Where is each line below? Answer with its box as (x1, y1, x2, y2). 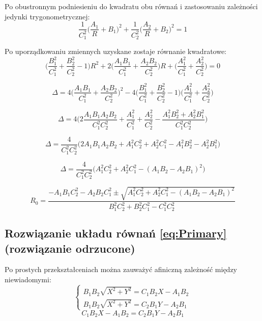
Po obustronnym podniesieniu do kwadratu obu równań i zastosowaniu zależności (5, 1, 258, 11)
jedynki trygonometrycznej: (5, 11, 90, 21)
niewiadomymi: (5, 274, 51, 284)
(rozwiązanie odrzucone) (5, 240, 135, 256)
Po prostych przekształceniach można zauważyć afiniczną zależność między (5, 264, 238, 275)
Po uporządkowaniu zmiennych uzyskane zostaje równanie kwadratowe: (5, 46, 227, 57)
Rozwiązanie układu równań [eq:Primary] (5, 225, 227, 241)
